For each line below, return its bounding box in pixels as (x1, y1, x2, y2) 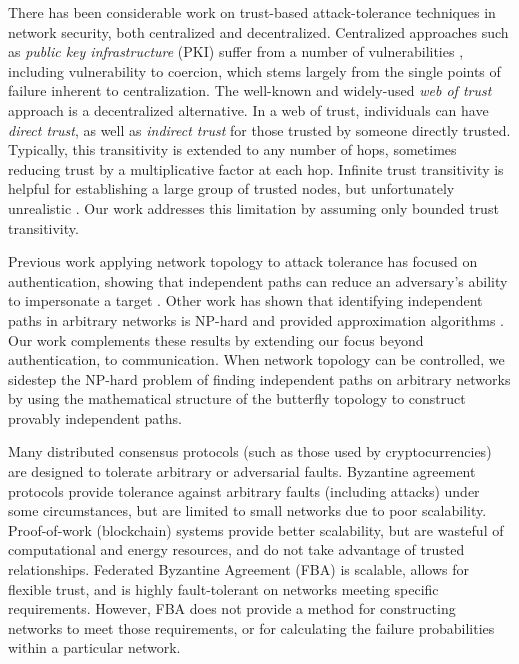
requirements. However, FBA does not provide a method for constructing (8, 598, 456, 619)
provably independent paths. (8, 407, 182, 428)
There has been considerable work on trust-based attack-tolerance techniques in (8, 2, 496, 22)
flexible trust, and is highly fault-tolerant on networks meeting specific (8, 578, 439, 599)
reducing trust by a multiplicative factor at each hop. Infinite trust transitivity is (8, 158, 504, 179)
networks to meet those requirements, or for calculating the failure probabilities (8, 617, 495, 638)
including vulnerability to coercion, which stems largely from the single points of (8, 60, 501, 81)
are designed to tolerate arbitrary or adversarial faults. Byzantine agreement (8, 461, 476, 482)
